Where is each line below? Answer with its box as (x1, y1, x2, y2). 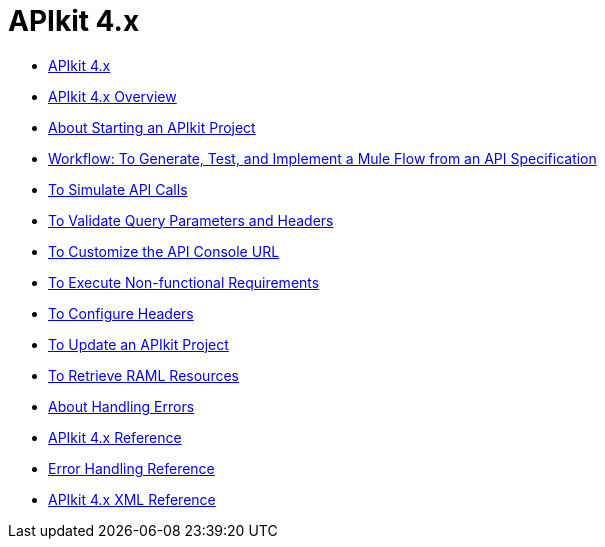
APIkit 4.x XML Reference (48, 490, 216, 508)
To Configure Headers (48, 304, 194, 322)
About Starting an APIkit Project (48, 118, 256, 136)
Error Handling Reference (48, 459, 215, 477)
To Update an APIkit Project (48, 335, 229, 353)
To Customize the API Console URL (48, 242, 280, 260)
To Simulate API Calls (48, 180, 188, 198)
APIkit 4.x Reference (48, 428, 182, 446)
